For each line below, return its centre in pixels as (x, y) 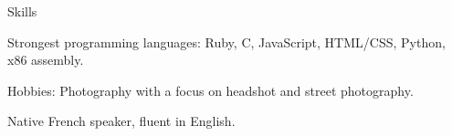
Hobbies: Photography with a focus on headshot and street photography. (210, 90)
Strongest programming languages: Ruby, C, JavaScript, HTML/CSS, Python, (226, 42)
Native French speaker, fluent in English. (121, 121)
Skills (22, 11)
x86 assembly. (46, 60)
